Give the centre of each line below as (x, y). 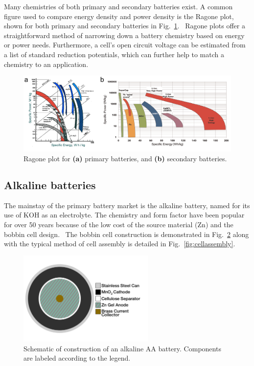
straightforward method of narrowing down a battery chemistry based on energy (124, 35)
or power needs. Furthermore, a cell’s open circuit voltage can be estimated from (125, 45)
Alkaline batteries (50, 185)
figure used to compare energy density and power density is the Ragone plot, (119, 16)
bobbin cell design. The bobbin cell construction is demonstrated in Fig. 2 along (127, 234)
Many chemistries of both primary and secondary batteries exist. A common (118, 6)
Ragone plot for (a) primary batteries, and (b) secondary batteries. (125, 159)
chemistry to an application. (46, 64)
